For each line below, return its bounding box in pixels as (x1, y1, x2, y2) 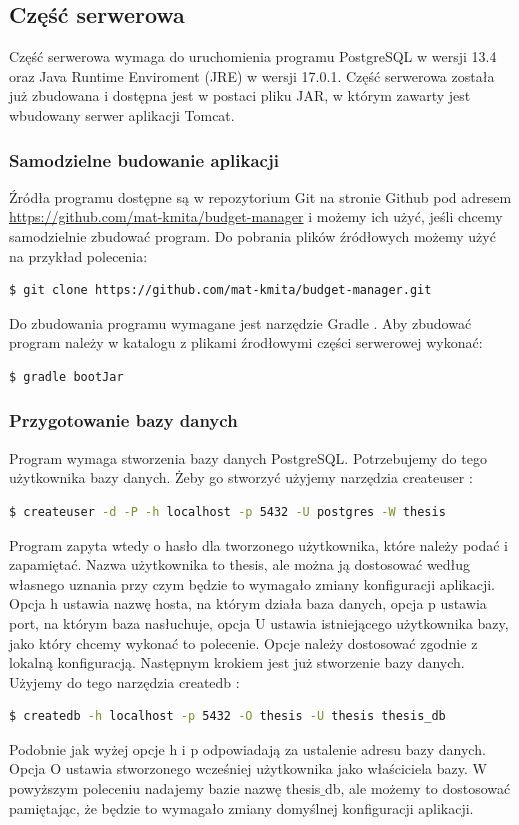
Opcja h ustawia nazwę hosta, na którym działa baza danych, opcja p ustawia (9, 593, 487, 614)
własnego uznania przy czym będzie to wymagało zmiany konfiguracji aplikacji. (9, 573, 495, 594)
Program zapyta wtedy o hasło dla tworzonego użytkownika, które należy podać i (9, 534, 509, 555)
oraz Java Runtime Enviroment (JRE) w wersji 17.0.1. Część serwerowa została (9, 65, 495, 86)
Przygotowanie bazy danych (9, 408, 238, 433)
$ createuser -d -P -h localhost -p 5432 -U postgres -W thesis (9, 504, 446, 519)
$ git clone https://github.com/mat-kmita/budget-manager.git (9, 283, 432, 298)
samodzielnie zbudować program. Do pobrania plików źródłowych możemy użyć (9, 225, 496, 246)
